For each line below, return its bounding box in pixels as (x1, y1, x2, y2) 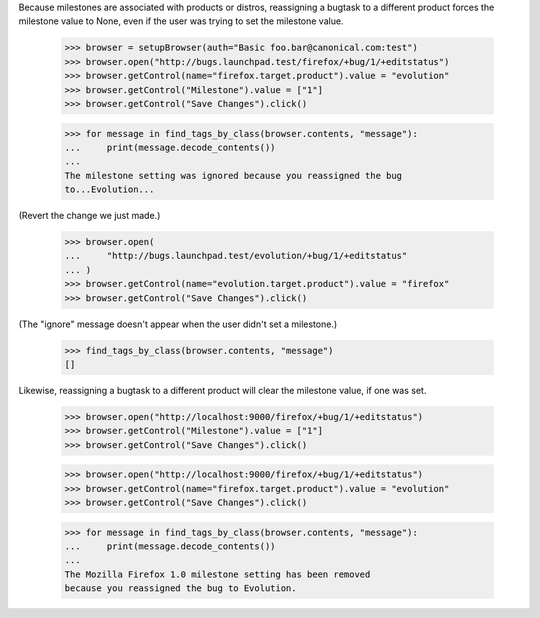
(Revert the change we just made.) (18, 210, 161, 222)
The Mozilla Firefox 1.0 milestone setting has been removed (64, 568, 371, 580)
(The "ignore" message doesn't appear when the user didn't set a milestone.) (18, 318, 338, 330)
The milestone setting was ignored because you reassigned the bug (64, 170, 403, 181)
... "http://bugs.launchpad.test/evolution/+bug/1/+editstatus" (64, 250, 408, 262)
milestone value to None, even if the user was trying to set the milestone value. (18, 15, 344, 27)
